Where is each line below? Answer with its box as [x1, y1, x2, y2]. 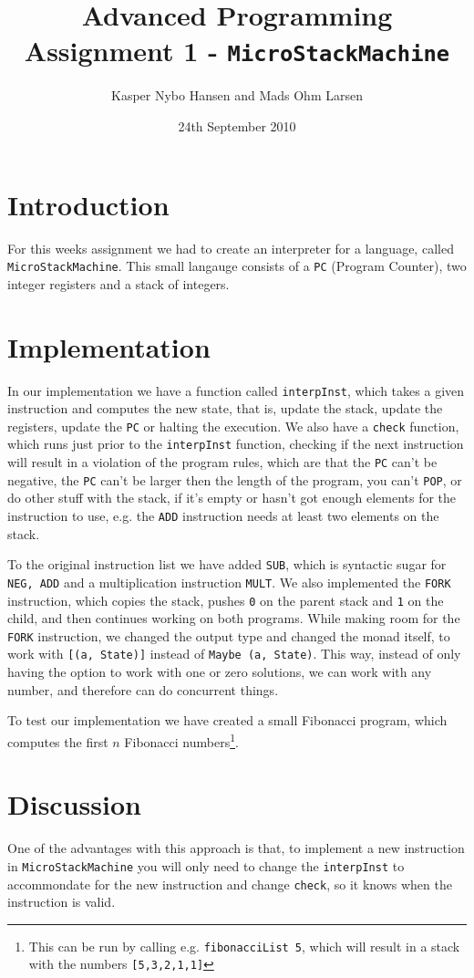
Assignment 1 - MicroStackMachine [24, 32, 450, 69]
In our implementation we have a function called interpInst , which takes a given [7, 380, 465, 400]
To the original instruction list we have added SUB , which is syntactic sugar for [7, 555, 447, 574]
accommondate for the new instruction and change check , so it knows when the [7, 874, 452, 893]
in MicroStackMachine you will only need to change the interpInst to [7, 856, 405, 875]
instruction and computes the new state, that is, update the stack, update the [7, 399, 443, 418]
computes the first [7, 732, 108, 751]
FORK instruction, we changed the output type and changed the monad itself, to [7, 626, 450, 645]
